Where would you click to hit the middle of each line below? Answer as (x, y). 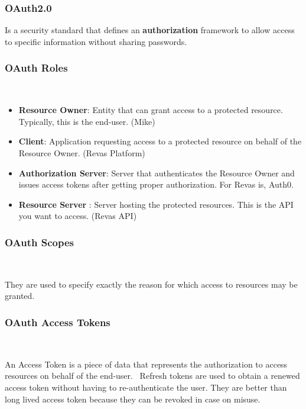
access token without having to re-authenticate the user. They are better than (146, 387)
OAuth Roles (36, 68)
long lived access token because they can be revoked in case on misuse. (133, 399)
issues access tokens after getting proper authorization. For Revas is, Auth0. (156, 184)
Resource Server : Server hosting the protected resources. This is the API (156, 204)
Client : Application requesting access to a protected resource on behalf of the (160, 141)
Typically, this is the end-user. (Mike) (87, 121)
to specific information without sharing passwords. (96, 41)
